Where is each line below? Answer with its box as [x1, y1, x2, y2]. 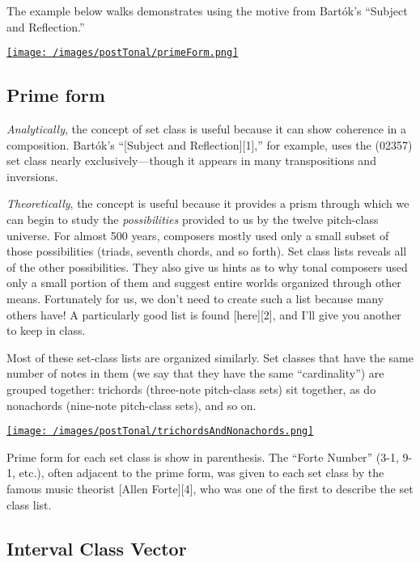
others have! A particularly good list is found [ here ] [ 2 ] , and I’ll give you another [6, 306, 401, 323]
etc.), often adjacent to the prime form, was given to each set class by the [19, 464, 384, 481]
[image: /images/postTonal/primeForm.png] [6, 47, 239, 59]
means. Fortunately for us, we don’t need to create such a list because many [6, 289, 384, 306]
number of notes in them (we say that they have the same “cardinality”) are [6, 365, 384, 382]
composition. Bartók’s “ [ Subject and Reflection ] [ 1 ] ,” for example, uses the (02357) [6, 136, 413, 153]
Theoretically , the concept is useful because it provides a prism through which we [6, 195, 409, 212]
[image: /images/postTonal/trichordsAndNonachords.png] [6, 425, 314, 437]
